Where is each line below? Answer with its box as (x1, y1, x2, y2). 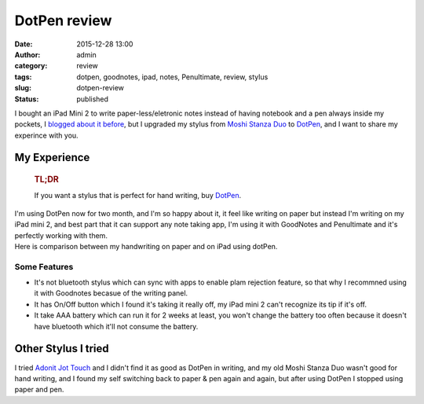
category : (14, 61, 48, 71)
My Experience (14, 151, 90, 164)
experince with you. (14, 130, 79, 140)
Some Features (14, 261, 74, 272)
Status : (14, 94, 39, 104)
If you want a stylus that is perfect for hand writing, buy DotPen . (34, 191, 242, 200)
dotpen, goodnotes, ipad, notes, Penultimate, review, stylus (76, 72, 269, 82)
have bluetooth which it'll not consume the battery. (34, 321, 199, 331)
